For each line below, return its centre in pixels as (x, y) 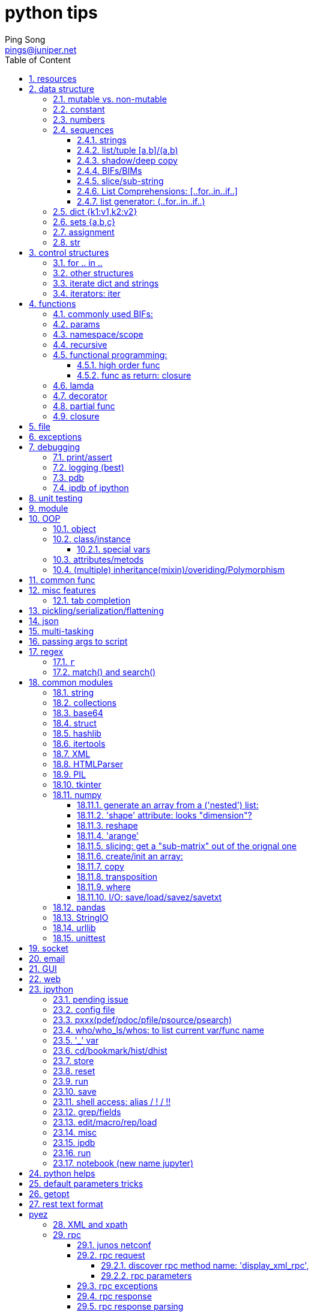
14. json (44, 620)
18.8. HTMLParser (88, 764)
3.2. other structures (93, 273)
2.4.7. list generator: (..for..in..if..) (141, 201)
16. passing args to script (78, 641)
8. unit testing (56, 498)
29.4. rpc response (114, 1296)
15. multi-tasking (61, 631)
